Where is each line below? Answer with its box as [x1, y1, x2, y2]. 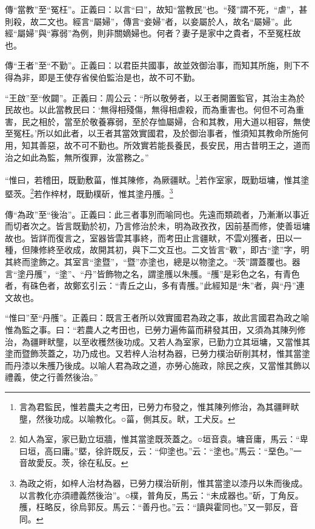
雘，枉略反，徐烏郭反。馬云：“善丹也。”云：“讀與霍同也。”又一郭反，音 [19, 500, 299, 513]
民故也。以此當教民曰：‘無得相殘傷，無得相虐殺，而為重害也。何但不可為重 [5, 103, 304, 116]
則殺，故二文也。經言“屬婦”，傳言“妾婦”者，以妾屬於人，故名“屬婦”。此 [5, 15, 292, 27]
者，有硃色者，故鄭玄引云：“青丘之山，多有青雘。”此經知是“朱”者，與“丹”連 [5, 279, 305, 292]
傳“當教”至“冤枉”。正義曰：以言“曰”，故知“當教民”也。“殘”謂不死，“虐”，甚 [5, 3, 308, 15]
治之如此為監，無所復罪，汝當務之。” [5, 150, 149, 163]
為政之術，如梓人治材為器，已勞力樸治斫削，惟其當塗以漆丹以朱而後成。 [19, 476, 308, 489]
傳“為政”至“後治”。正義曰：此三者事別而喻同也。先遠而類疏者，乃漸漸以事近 [5, 207, 310, 220]
